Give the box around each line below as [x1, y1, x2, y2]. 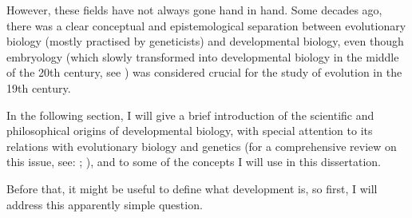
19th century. [6, 79, 71, 96]
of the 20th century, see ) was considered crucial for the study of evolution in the [6, 64, 402, 81]
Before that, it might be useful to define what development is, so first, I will [6, 180, 378, 196]
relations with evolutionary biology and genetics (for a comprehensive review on [6, 137, 397, 154]
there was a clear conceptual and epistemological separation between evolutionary [6, 17, 406, 34]
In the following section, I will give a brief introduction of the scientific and [6, 106, 374, 123]
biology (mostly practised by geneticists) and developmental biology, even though [6, 33, 404, 50]
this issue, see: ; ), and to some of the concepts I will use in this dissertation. [6, 153, 381, 170]
